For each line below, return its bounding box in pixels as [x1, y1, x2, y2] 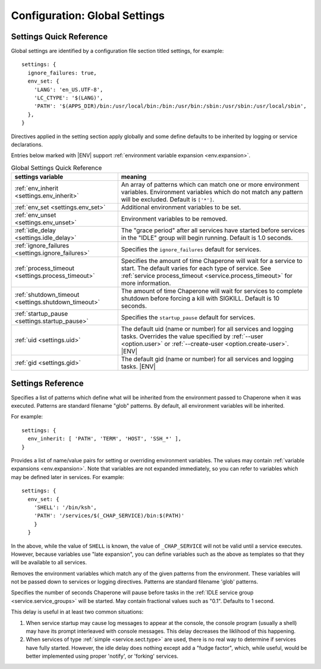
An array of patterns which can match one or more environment [121, 180, 300, 189]
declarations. [11, 140, 43, 148]
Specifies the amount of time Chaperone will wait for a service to [121, 257, 303, 265]
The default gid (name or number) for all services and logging [121, 355, 294, 363]
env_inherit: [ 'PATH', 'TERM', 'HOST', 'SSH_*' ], [27, 435, 181, 442]
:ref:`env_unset [14, 211, 56, 220]
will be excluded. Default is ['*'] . [121, 195, 215, 204]
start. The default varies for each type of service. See [121, 264, 272, 273]
